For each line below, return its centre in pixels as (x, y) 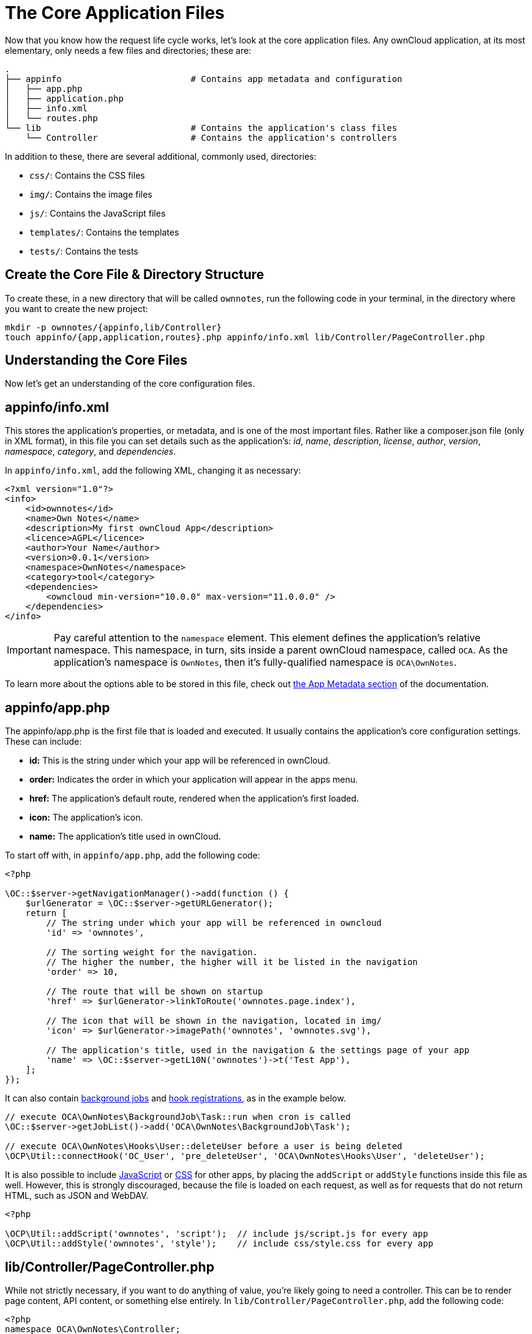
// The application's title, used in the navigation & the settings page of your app (258, 1050)
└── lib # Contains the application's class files (201, 128)
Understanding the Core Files (96, 360)
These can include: (43, 742)
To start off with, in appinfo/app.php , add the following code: (133, 855)
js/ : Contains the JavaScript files (98, 213)
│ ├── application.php (64, 98)
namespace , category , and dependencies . (91, 452)
